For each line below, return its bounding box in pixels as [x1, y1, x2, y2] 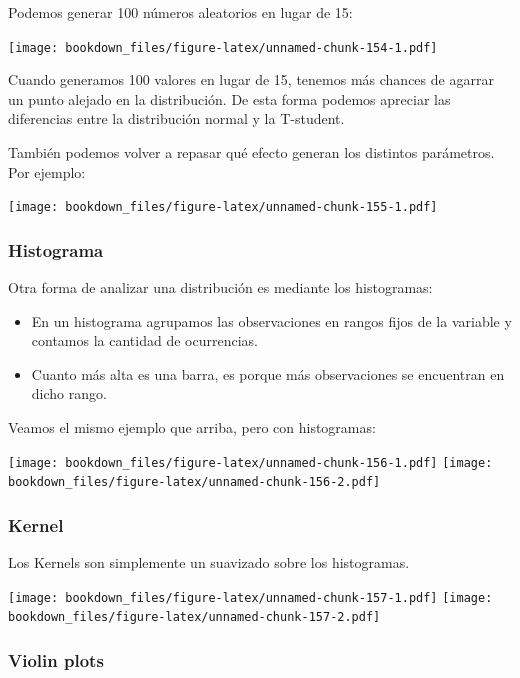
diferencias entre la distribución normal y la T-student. [8, 108, 345, 129]
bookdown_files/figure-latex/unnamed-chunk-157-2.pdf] [8, 610, 381, 625]
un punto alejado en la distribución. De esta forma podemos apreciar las [8, 88, 451, 109]
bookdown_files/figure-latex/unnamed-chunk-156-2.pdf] [8, 475, 381, 490]
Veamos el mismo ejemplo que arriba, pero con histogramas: [8, 417, 376, 438]
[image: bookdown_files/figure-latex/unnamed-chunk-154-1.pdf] [8, 40, 438, 55]
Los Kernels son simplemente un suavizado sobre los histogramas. [8, 552, 410, 573]
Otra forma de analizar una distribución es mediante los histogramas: [8, 277, 433, 298]
